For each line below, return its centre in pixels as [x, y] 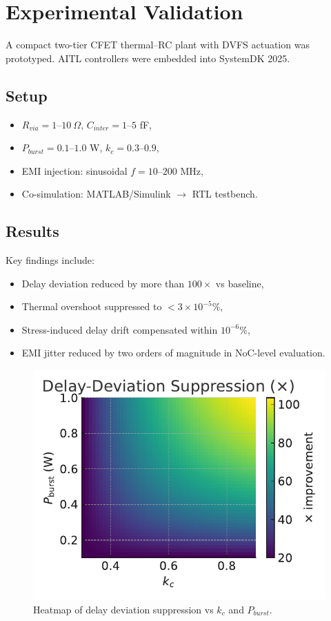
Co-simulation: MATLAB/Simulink [96, 194]
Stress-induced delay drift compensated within [120, 329]
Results [32, 231]
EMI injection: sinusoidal [74, 170]
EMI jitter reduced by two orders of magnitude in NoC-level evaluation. [173, 353]
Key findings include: [50, 260]
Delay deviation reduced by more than [103, 283]
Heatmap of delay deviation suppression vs [123, 609]
